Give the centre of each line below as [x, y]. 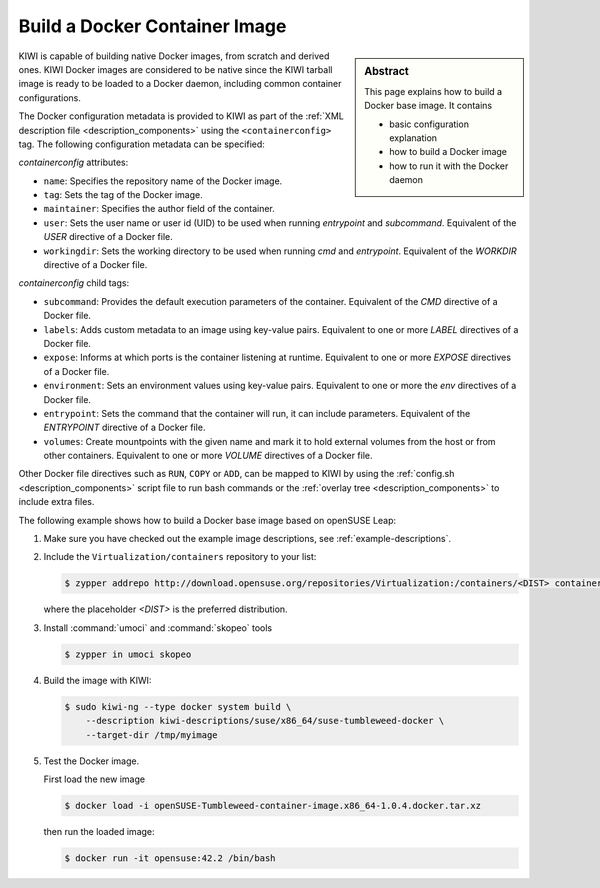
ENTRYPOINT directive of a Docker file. [124, 427]
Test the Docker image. [91, 761]
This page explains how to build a [433, 91]
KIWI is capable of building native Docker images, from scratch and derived [174, 56]
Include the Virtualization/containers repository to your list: [180, 557]
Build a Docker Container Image [152, 26]
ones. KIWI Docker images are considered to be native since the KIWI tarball [175, 69]
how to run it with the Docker [449, 166]
